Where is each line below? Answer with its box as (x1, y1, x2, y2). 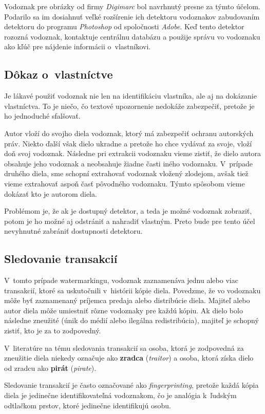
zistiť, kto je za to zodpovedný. (4, 325, 101, 336)
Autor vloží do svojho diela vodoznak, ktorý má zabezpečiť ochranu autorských (4, 127, 254, 138)
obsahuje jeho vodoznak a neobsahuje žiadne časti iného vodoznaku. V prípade (4, 158, 253, 168)
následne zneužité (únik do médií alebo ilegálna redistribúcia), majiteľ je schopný (4, 315, 259, 326)
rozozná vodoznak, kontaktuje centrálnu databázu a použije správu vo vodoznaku (4, 31, 260, 42)
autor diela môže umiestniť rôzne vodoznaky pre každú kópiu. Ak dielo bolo (4, 305, 243, 315)
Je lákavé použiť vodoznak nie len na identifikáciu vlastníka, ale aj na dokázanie (4, 90, 257, 101)
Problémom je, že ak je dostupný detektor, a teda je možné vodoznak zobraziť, (4, 205, 252, 216)
